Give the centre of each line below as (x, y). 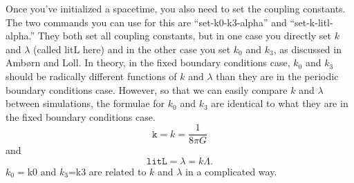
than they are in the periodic (277, 76)
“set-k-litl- (311, 22)
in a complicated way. (231, 171)
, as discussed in (307, 49)
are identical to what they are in (280, 103)
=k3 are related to (107, 171)
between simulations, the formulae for (85, 103)
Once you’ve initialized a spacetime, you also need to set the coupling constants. (176, 8)
